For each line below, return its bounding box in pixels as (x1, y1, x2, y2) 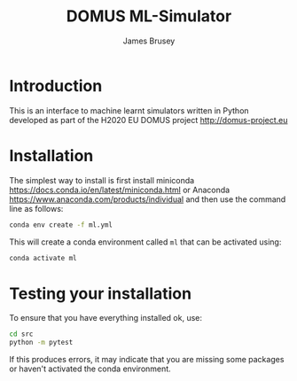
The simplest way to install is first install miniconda (9, 175, 195, 185)
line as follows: (9, 203, 64, 214)
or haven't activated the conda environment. (9, 363, 171, 374)
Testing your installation (9, 284, 192, 303)
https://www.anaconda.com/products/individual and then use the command (9, 193, 286, 205)
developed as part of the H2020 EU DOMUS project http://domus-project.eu (9, 114, 288, 125)
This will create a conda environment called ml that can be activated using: (9, 237, 282, 247)
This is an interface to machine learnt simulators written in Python (9, 105, 250, 116)
